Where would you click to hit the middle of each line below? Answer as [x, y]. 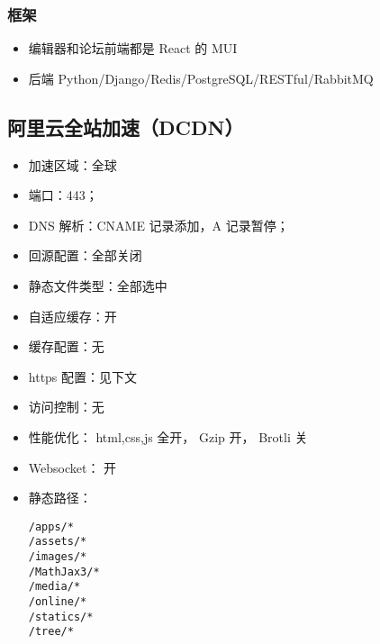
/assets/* [58, 542]
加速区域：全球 [72, 164]
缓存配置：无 [66, 346]
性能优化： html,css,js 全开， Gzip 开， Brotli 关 [168, 436]
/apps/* [51, 526]
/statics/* [61, 617]
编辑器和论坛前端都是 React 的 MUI [133, 48]
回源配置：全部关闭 [85, 255]
